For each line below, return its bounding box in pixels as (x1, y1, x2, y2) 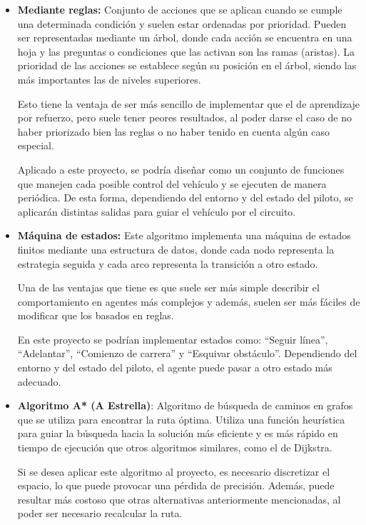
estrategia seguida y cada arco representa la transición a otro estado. (17, 256, 318, 271)
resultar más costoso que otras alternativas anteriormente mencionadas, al (17, 491, 341, 506)
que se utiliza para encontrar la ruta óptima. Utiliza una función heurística (17, 411, 345, 426)
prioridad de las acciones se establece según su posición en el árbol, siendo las (17, 58, 357, 73)
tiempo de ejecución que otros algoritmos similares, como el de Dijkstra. (17, 440, 332, 455)
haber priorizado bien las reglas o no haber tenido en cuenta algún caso (17, 124, 330, 139)
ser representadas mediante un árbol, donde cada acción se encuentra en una (17, 30, 352, 45)
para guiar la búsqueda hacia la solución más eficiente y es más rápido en (17, 426, 338, 441)
